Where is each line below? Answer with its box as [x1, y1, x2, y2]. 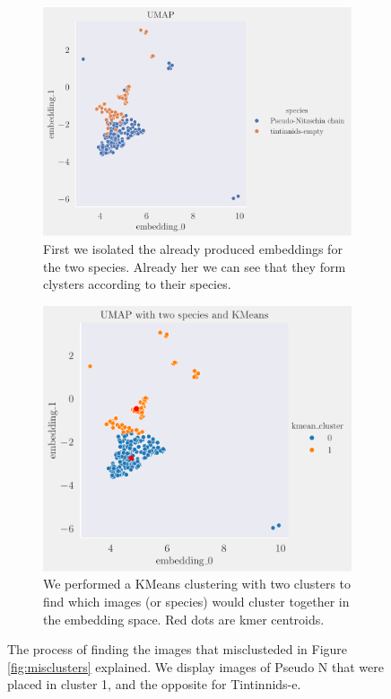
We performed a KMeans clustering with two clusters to [43, 574, 352, 593]
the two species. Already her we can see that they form [43, 257, 346, 275]
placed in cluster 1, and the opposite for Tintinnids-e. [7, 675, 301, 694]
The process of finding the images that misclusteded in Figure [7, 640, 348, 659]
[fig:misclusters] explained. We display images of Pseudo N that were [7, 657, 384, 676]
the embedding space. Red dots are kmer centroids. [43, 609, 325, 628]
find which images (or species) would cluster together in [43, 591, 350, 610]
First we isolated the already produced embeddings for [43, 239, 343, 258]
